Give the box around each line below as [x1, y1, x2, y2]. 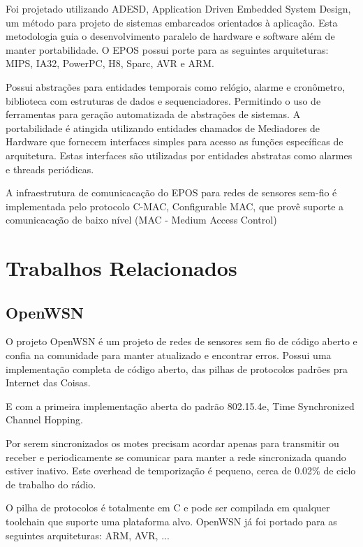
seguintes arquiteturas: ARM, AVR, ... [6, 527, 170, 542]
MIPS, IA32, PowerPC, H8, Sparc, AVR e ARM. [6, 56, 214, 71]
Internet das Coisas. [6, 375, 91, 390]
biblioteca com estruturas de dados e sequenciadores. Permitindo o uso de [6, 93, 321, 108]
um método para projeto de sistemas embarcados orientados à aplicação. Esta [6, 15, 338, 29]
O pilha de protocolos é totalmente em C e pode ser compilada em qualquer [6, 500, 330, 515]
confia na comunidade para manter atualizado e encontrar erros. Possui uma [6, 348, 332, 363]
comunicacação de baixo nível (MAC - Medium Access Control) [6, 212, 277, 227]
